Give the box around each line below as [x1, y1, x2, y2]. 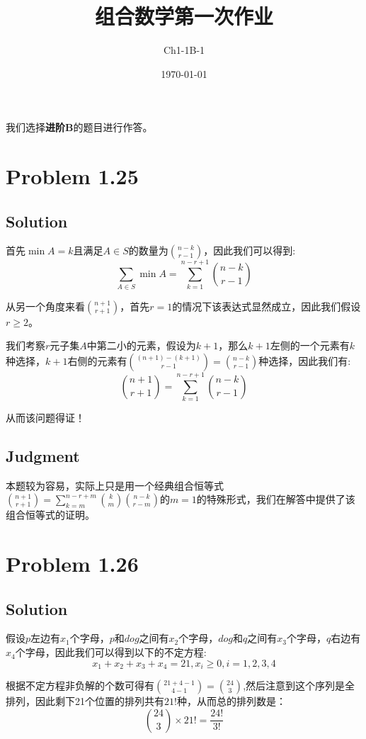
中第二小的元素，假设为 [86, 338, 196, 353]
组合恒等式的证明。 [6, 507, 95, 522]
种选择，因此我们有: [258, 353, 351, 368]
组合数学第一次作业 [94, 1, 273, 30]
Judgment [6, 444, 80, 466]
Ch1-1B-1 [163, 43, 205, 57]
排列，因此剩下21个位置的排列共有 [6, 694, 164, 709]
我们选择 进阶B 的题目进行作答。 [6, 120, 153, 135]
